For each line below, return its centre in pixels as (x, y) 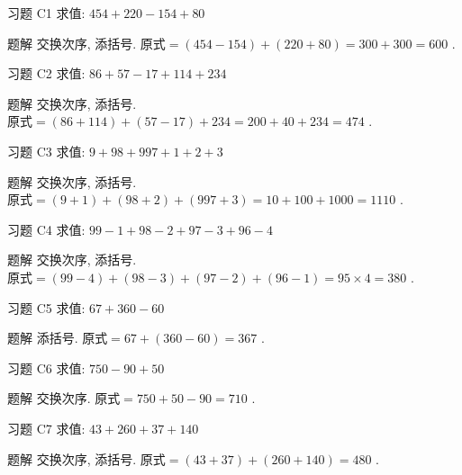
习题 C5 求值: (46, 307)
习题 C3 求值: (46, 151)
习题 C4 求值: (46, 229)
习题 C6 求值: (46, 367)
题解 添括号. (43, 338)
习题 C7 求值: (46, 428)
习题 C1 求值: (46, 13)
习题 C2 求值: (46, 73)
